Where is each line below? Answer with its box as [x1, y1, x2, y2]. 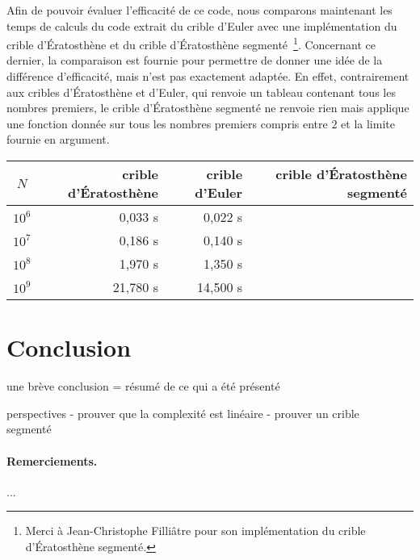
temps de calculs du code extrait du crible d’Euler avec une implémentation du [6, 17, 397, 34]
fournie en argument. [6, 131, 110, 148]
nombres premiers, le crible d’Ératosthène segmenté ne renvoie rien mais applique [6, 99, 409, 116]
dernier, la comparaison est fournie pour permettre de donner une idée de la [6, 52, 383, 69]
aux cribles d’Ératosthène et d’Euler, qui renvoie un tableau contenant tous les [6, 83, 396, 100]
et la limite [341, 115, 395, 132]
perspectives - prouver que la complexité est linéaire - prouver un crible [6, 404, 359, 421]
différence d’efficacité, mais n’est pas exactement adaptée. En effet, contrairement [6, 68, 409, 85]
